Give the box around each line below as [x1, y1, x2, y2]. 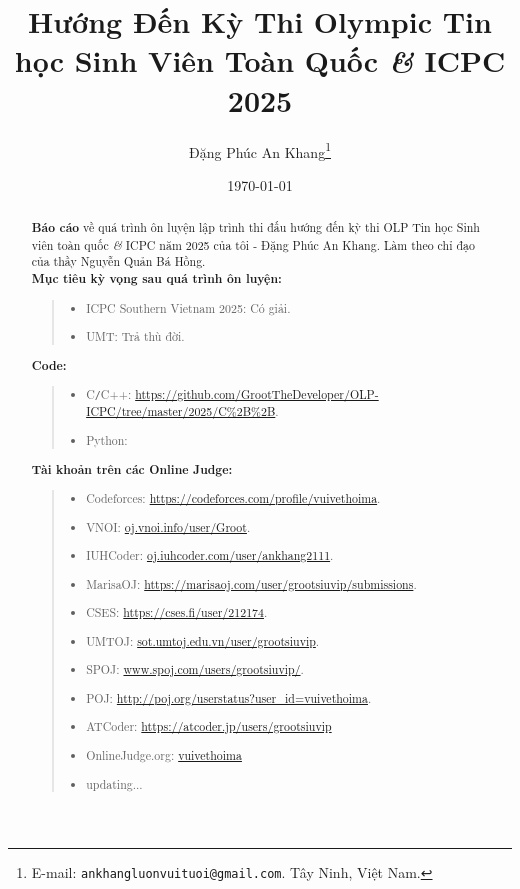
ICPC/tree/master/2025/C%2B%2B [86, 403, 276, 420]
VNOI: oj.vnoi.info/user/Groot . [86, 518, 251, 535]
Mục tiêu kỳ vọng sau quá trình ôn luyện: [31, 270, 282, 288]
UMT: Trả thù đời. [86, 328, 185, 345]
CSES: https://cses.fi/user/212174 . [86, 604, 268, 621]
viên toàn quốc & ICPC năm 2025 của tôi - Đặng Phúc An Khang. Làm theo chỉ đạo [31, 236, 475, 253]
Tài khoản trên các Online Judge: [31, 460, 233, 478]
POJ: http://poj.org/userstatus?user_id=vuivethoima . [86, 689, 372, 706]
